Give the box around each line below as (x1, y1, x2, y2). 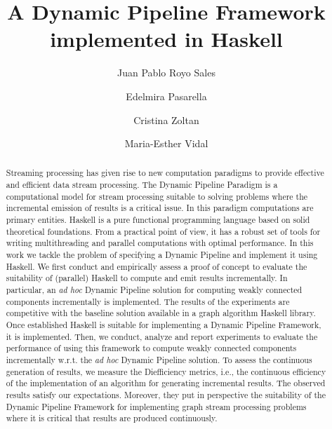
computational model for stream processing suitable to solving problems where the (6, 190, 308, 202)
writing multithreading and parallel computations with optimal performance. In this (6, 237, 314, 249)
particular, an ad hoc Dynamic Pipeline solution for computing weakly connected (6, 284, 303, 296)
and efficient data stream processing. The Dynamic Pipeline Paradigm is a (6, 179, 278, 191)
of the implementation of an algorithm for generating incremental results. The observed (6, 377, 326, 389)
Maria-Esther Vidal (124, 136, 208, 151)
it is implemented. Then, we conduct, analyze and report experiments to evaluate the (6, 330, 318, 342)
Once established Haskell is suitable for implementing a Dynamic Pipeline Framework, (6, 319, 321, 331)
